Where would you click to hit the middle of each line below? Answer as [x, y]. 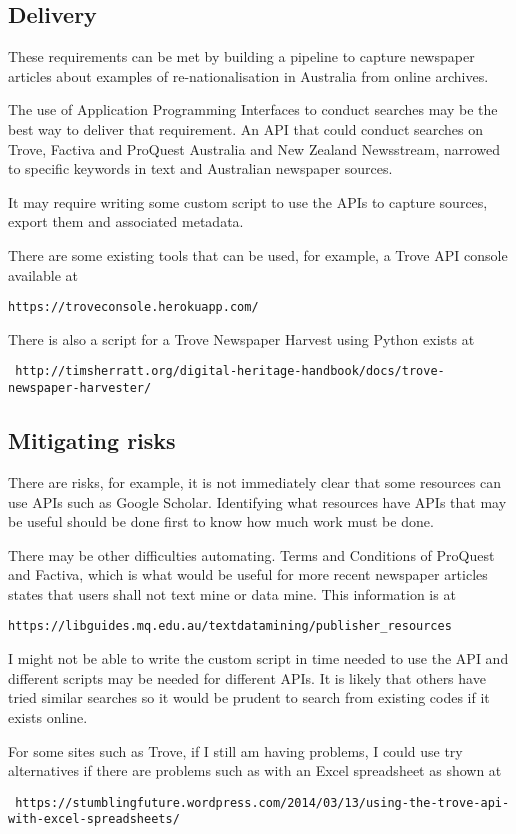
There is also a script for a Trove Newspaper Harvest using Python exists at [241, 338]
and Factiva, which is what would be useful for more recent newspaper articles [248, 574]
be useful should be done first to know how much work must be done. [221, 521]
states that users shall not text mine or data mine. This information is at [232, 593]
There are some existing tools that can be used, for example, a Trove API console [258, 254]
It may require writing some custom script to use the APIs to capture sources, [248, 201]
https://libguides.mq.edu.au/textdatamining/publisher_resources [230, 626]
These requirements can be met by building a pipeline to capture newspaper [241, 56]
